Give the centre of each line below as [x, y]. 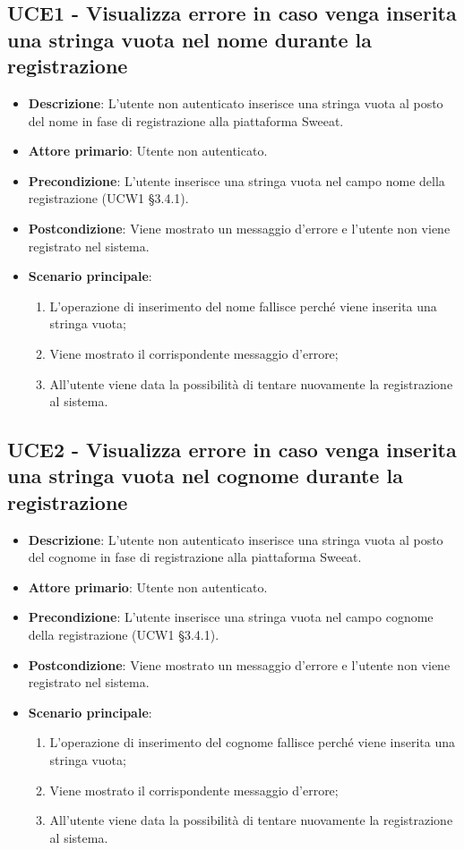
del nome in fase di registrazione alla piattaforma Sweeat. [186, 120]
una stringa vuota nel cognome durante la [205, 476]
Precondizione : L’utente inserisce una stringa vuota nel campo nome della [236, 180]
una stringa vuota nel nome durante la [190, 39]
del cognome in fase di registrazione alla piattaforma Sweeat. [195, 557]
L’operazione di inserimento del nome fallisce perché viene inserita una [243, 306]
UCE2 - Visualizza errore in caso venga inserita [232, 450]
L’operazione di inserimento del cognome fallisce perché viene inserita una [253, 742]
